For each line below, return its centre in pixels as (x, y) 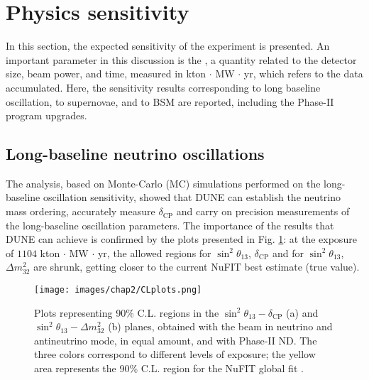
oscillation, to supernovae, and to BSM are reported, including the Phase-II (170, 101)
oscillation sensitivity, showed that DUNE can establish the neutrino (192, 197)
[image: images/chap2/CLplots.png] (118, 290)
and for (288, 253)
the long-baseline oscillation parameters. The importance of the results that (170, 225)
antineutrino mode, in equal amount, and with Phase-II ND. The (176, 340)
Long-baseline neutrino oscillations (135, 154)
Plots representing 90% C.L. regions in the (127, 312)
